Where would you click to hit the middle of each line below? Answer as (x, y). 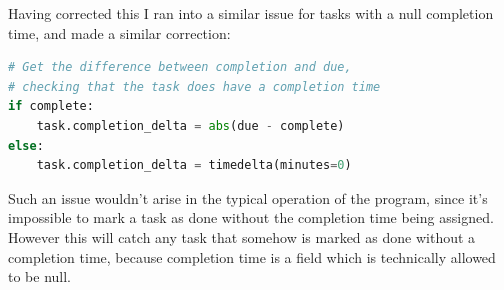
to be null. (40, 276)
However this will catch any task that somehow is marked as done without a (242, 236)
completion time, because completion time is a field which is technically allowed (252, 256)
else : (26, 145)
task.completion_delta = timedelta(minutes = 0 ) (194, 165)
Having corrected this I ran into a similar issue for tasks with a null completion (251, 13)
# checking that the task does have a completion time (194, 86)
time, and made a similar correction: (119, 32)
